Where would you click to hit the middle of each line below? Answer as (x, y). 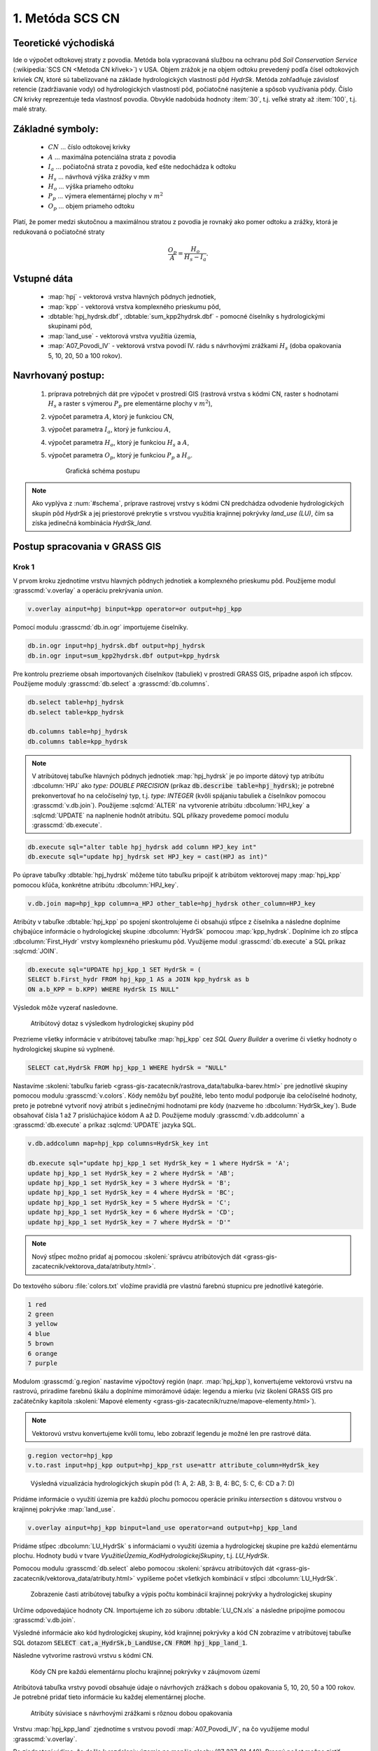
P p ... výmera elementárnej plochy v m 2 (106, 197)
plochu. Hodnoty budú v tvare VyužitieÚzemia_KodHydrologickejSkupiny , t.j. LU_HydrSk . (141, 1556)
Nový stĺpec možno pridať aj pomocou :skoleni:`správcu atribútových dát (136, 1257)
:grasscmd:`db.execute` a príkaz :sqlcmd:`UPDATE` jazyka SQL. (105, 1125)
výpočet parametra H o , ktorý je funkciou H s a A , (118, 443)
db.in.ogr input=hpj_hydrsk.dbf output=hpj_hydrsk (117, 646)
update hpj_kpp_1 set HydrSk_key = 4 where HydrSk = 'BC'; (131, 1193)
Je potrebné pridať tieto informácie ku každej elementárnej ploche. (109, 1697)
